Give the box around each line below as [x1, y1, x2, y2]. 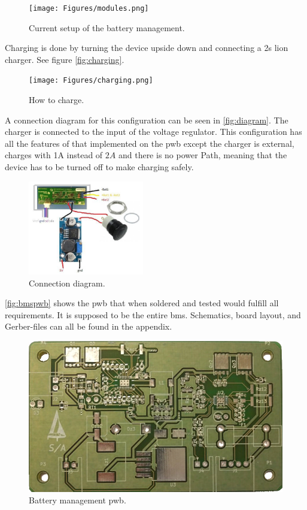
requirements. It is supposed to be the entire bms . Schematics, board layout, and [5, 308, 301, 321]
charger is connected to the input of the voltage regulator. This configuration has [5, 125, 302, 138]
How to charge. [29, 93, 84, 106]
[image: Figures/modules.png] [29, 4, 149, 13]
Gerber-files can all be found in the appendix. [5, 320, 172, 333]
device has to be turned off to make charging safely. [5, 161, 194, 173]
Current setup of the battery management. [29, 21, 185, 34]
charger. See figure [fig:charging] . [5, 53, 124, 65]
